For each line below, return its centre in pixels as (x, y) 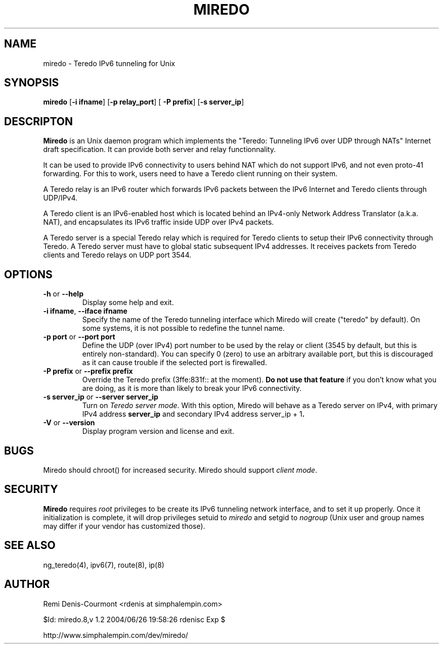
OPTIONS (28, 274)
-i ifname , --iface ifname (85, 311)
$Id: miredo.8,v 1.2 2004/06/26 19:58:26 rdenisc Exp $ (134, 619)
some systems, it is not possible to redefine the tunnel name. (183, 328)
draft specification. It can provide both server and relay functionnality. (160, 149)
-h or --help (63, 294)
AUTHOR (27, 584)
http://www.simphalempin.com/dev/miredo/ (116, 635)
